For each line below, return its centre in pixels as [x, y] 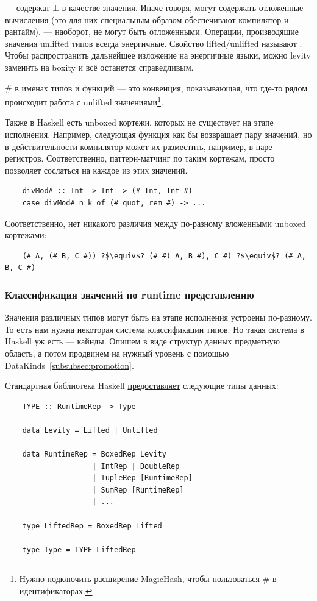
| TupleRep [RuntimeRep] [142, 478]
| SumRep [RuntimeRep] [138, 490]
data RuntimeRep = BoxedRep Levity [94, 454]
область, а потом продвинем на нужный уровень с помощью [117, 353]
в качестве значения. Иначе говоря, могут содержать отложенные [183, 7]
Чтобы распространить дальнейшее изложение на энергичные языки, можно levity [158, 55]
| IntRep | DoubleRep [136, 466]
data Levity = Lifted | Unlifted [90, 430]
